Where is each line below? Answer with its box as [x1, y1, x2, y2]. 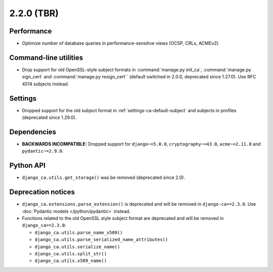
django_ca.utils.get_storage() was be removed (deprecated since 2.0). [22, 174, 186, 180]
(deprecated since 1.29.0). [22, 114, 77, 121]
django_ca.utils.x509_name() [34, 258, 107, 264]
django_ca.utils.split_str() [34, 251, 107, 256]
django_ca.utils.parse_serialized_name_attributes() [34, 237, 168, 243]
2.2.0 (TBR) [9, 8, 59, 19]
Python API [9, 161, 45, 170]
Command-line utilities [9, 53, 83, 62]
